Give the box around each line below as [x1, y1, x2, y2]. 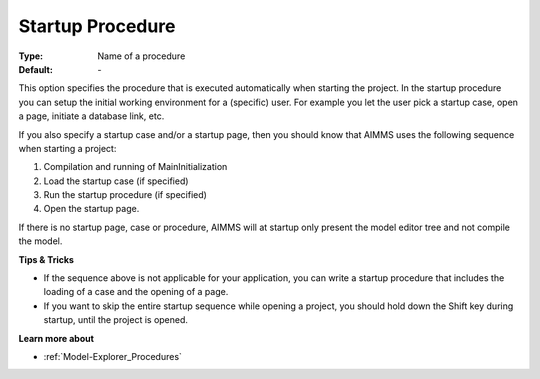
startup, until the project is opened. [43, 314, 189, 326]
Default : [18, 63, 54, 75]
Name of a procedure [97, 50, 186, 62]
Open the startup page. [43, 203, 140, 215]
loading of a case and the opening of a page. [43, 286, 229, 298]
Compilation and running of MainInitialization [43, 161, 228, 173]
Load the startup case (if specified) [43, 175, 189, 187]
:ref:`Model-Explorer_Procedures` [43, 350, 182, 362]
